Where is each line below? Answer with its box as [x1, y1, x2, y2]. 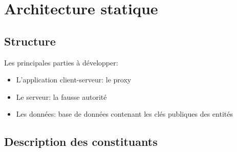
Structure [4, 33, 56, 49]
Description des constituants [4, 134, 158, 149]
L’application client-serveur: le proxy [16, 74, 132, 85]
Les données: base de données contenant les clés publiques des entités [16, 108, 233, 119]
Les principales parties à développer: [4, 57, 118, 68]
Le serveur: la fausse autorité [16, 91, 107, 102]
